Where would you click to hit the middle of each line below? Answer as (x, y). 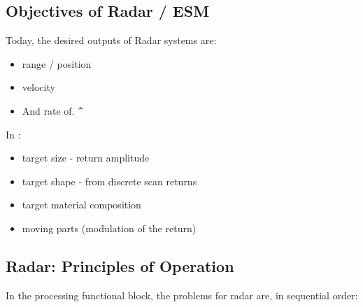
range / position (57, 63)
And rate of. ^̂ (52, 110)
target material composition (81, 205)
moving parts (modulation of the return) (109, 228)
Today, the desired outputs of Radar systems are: (111, 40)
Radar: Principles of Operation (120, 265)
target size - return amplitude (86, 158)
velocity (38, 87)
